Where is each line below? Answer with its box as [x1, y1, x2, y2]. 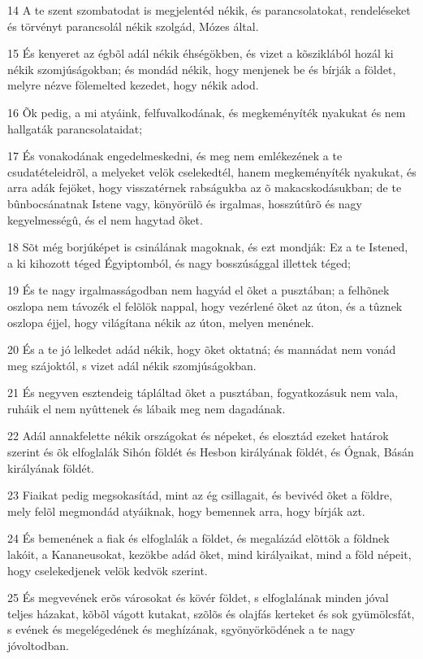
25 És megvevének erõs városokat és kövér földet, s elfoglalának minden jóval [7, 589, 389, 606]
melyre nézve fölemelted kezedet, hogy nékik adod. [7, 76, 259, 94]
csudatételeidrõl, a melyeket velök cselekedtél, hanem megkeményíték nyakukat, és [7, 163, 417, 180]
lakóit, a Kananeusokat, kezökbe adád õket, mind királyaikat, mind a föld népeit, [7, 546, 412, 563]
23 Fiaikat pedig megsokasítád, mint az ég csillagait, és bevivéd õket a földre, [7, 487, 393, 504]
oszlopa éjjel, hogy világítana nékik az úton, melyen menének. [7, 313, 314, 330]
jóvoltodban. [7, 637, 69, 653]
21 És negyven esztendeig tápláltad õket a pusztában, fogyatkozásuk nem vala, [7, 384, 399, 401]
